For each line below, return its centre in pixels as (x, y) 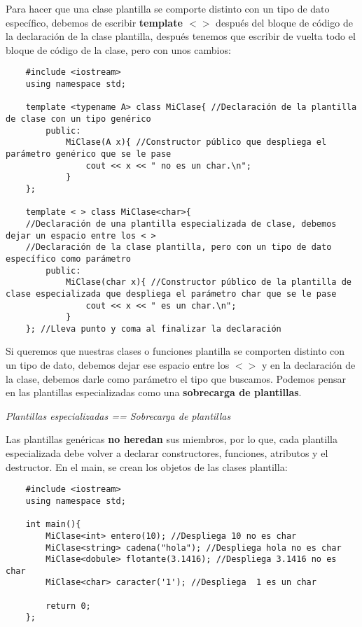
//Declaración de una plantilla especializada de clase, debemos (181, 224)
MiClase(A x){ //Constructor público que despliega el (196, 142)
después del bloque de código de (284, 22)
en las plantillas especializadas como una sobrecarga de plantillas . (154, 392)
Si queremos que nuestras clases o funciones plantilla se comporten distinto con (175, 351)
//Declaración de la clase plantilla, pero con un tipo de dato (179, 247)
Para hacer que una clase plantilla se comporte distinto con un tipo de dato (168, 8)
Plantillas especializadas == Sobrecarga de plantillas (118, 415)
